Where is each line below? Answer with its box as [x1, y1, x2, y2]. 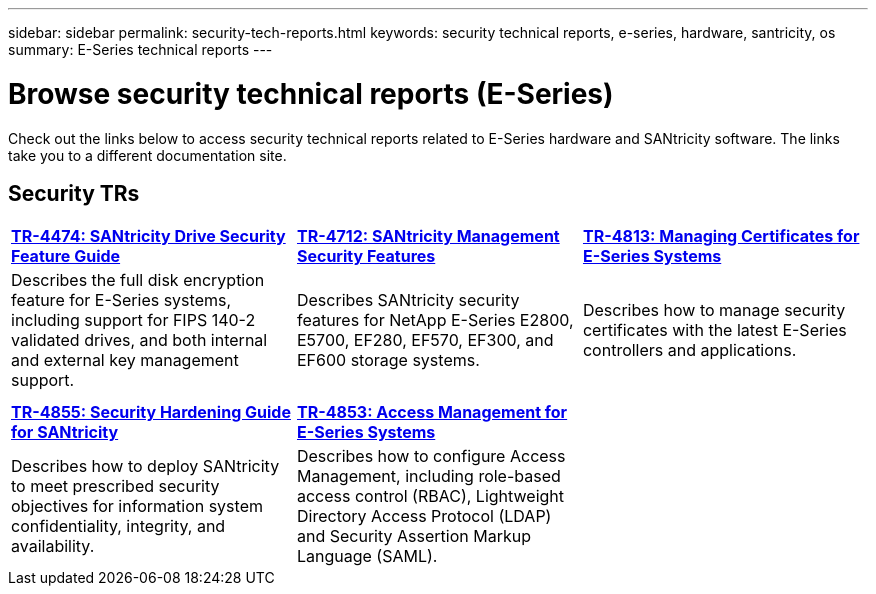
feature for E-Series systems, [11, 290, 232, 311]
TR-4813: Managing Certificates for [582, 226, 860, 247]
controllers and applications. [582, 340, 797, 361]
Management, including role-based [296, 466, 561, 487]
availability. [11, 536, 95, 557]
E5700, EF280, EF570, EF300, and [296, 330, 554, 351]
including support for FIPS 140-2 [11, 310, 256, 331]
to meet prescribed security [11, 476, 220, 497]
